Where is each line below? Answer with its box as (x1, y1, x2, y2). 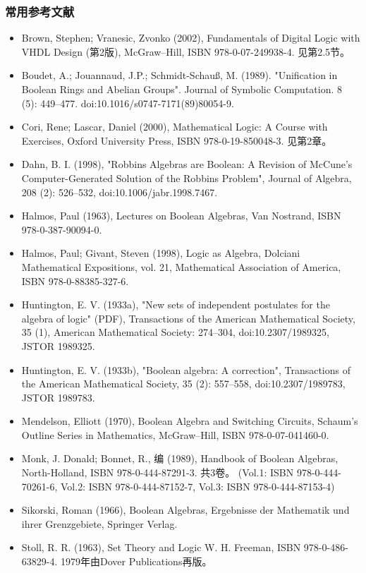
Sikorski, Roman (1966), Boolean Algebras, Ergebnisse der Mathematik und (21, 502, 350, 517)
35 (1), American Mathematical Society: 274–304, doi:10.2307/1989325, (21, 325, 329, 339)
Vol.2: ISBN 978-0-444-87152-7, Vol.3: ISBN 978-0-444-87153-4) (61, 478, 335, 493)
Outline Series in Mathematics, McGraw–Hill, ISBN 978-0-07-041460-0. (21, 427, 329, 442)
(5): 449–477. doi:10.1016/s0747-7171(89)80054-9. (21, 95, 234, 110)
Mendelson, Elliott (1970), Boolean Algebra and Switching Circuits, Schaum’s (21, 414, 358, 428)
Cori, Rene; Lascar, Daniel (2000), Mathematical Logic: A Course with (21, 119, 328, 134)
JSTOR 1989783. (21, 390, 95, 404)
